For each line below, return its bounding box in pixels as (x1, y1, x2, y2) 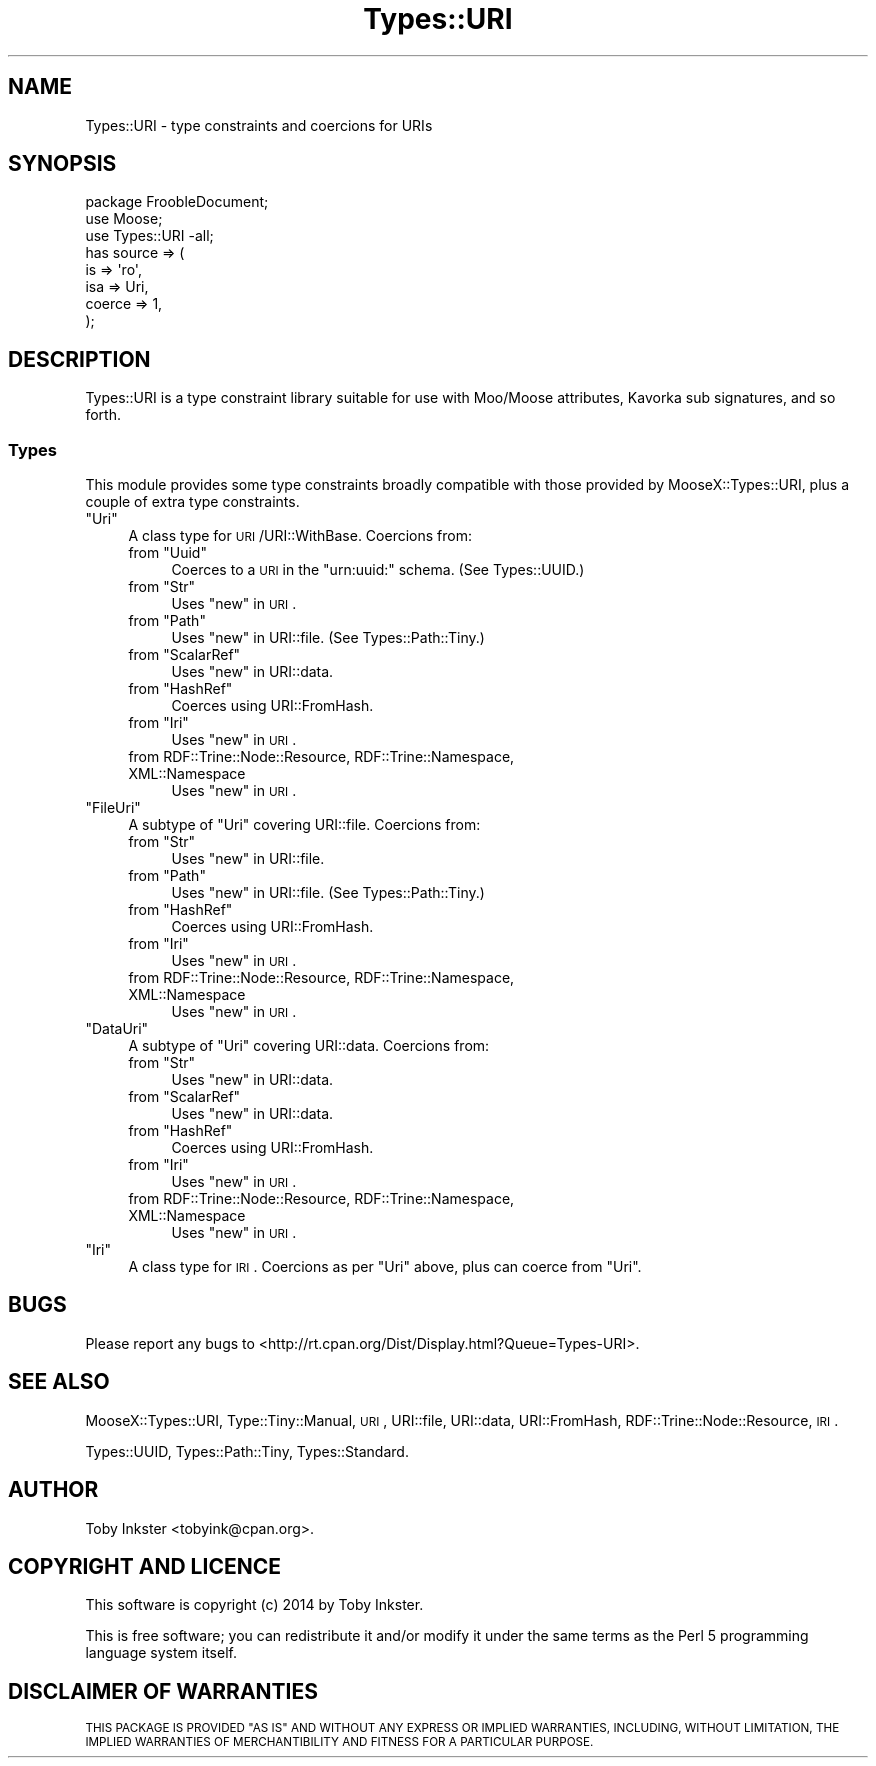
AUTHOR (8, 1477, 99, 1503)
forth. (85, 406, 121, 424)
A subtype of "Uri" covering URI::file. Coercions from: (128, 816, 481, 834)
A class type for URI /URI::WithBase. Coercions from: (128, 527, 472, 545)
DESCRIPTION (8, 346, 151, 372)
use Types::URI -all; (85, 227, 214, 245)
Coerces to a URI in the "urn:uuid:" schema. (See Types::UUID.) (171, 561, 585, 579)
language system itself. (85, 1644, 237, 1662)
